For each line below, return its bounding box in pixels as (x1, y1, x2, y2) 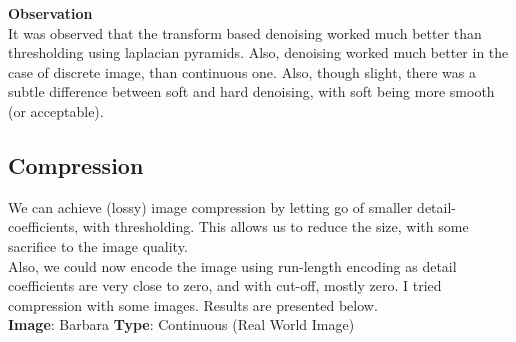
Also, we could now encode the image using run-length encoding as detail (8, 255, 457, 276)
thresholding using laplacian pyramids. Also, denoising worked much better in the (8, 42, 509, 63)
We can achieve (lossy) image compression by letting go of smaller (8, 196, 413, 217)
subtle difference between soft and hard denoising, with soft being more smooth (8, 81, 495, 102)
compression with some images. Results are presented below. (8, 294, 378, 315)
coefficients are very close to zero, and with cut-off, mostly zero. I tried (8, 275, 442, 296)
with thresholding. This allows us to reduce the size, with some (82, 216, 469, 237)
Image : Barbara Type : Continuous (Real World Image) (8, 314, 355, 335)
